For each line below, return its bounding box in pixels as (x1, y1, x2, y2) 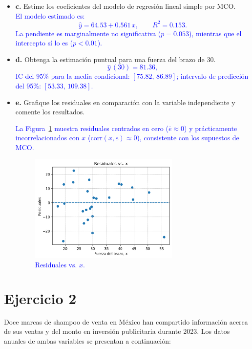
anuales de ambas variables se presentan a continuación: (4, 336, 171, 346)
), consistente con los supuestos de (137, 132, 239, 143)
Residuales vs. (35, 260, 77, 270)
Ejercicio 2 (4, 288, 77, 308)
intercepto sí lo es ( (15, 38, 73, 48)
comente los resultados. (15, 107, 85, 117)
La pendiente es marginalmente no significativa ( (15, 28, 161, 38)
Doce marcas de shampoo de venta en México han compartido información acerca (4, 316, 248, 327)
